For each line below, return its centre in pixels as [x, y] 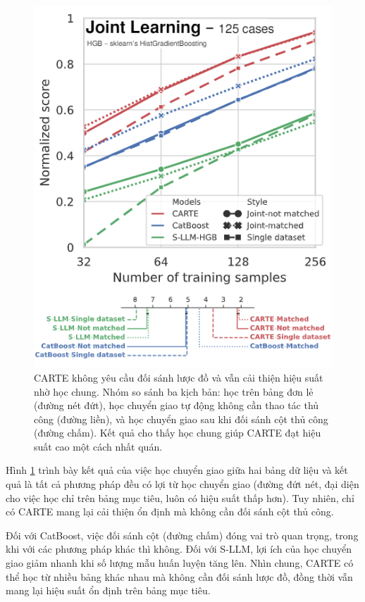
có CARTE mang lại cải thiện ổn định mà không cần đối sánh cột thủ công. [170, 512]
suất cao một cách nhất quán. [98, 446]
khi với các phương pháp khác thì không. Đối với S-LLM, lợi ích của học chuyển [179, 549]
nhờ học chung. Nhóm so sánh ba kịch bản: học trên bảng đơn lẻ [174, 391]
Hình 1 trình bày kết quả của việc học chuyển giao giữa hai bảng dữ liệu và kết [177, 470]
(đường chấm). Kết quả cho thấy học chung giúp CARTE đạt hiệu [178, 433]
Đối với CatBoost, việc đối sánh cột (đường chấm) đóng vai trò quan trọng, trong [182, 535]
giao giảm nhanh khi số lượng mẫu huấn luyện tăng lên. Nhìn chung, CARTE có [180, 563]
